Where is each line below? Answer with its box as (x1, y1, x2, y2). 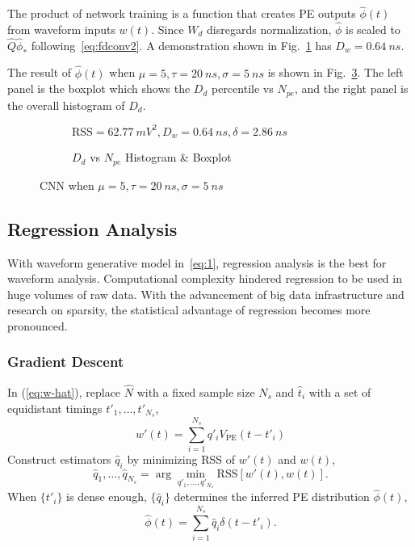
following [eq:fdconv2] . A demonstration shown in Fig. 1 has (31, 36, 332, 53)
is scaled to (346, 21, 400, 38)
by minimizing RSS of (127, 450, 235, 467)
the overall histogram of (7, 96, 125, 113)
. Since (151, 21, 184, 38)
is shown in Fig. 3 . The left (267, 64, 404, 81)
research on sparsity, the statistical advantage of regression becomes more (7, 301, 371, 318)
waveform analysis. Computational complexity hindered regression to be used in (7, 270, 402, 287)
